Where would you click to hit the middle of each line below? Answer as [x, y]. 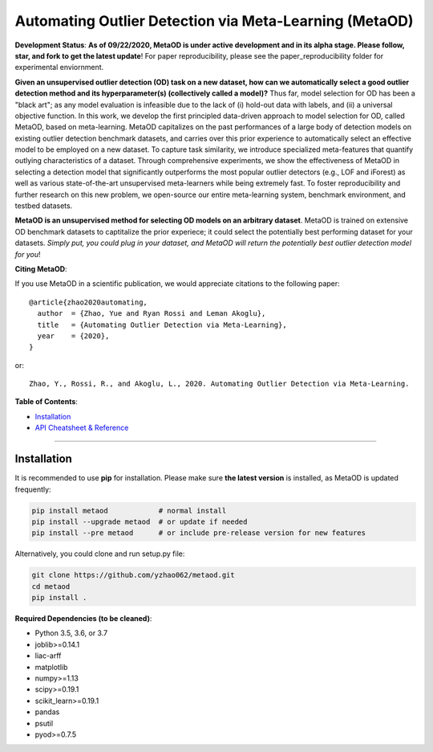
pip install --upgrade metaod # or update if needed [140, 521]
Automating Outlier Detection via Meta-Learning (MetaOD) [214, 21]
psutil [44, 723]
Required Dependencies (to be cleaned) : [83, 619]
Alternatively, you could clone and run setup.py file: [100, 554]
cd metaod [51, 586]
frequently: [33, 489]
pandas [47, 712]
